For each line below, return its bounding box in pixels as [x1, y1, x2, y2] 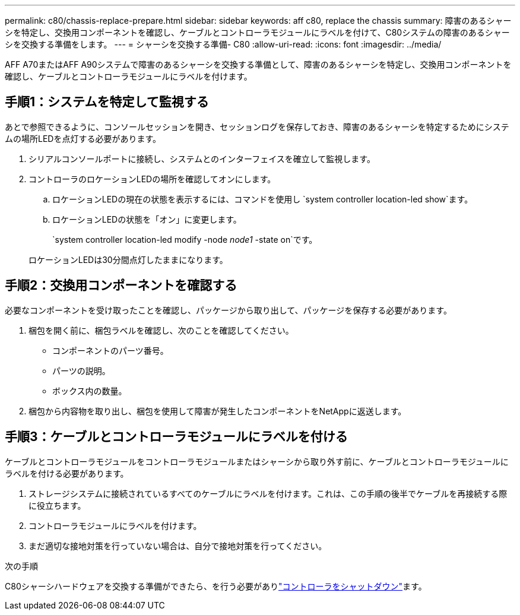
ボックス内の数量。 [52, 385, 127, 396]
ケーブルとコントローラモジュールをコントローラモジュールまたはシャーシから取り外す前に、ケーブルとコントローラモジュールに [5, 456, 509, 467]
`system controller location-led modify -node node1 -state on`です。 [52, 234, 318, 245]
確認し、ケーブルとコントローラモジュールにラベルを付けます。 [5, 71, 252, 81]
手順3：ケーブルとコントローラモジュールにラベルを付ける [5, 429, 348, 445]
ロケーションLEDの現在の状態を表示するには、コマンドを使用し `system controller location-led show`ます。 [52, 194, 473, 204]
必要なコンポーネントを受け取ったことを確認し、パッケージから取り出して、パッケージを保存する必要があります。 [5, 305, 452, 315]
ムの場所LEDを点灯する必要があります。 [5, 133, 161, 144]
